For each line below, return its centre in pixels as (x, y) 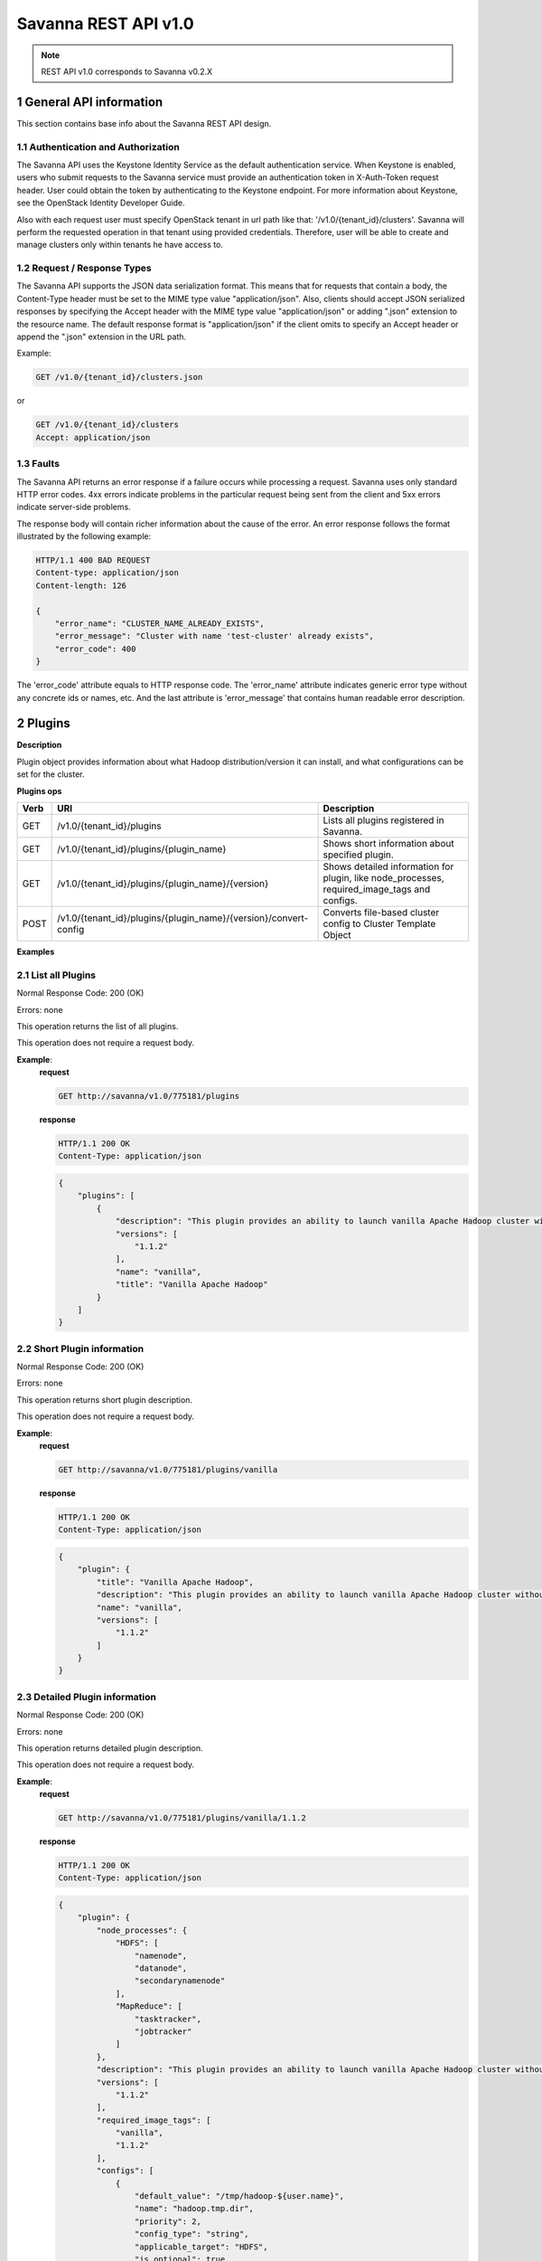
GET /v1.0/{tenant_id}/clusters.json (119, 377)
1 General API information (90, 102)
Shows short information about (389, 844)
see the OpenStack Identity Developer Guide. (101, 203)
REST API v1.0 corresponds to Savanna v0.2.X (127, 71)
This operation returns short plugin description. (105, 1400)
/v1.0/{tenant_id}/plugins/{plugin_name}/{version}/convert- (183, 918)
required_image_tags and (377, 889)
